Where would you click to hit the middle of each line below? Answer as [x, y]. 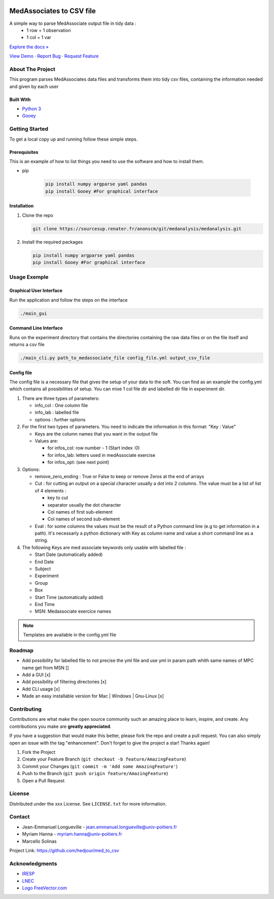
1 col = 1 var [39, 38]
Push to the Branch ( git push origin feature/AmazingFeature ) [95, 774]
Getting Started [29, 129]
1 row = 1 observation [49, 30]
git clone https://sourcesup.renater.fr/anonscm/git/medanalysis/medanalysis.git [137, 229]
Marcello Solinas [39, 841]
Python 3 [32, 109]
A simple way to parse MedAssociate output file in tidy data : [73, 23]
